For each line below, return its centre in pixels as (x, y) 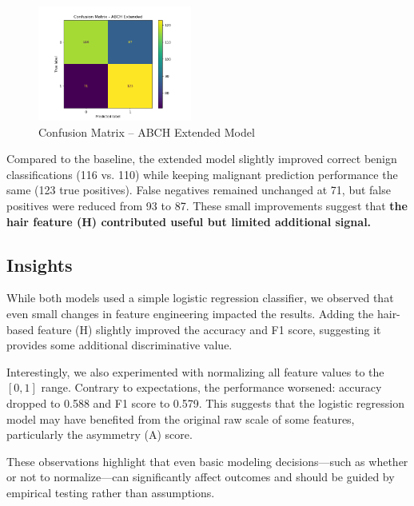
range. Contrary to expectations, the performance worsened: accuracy (211, 387)
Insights (40, 264)
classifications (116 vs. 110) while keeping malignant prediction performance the (202, 174)
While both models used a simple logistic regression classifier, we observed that (200, 298)
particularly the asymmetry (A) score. (100, 434)
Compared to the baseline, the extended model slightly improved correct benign (202, 159)
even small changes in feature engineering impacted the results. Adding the (190, 314)
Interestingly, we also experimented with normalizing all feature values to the (195, 371)
